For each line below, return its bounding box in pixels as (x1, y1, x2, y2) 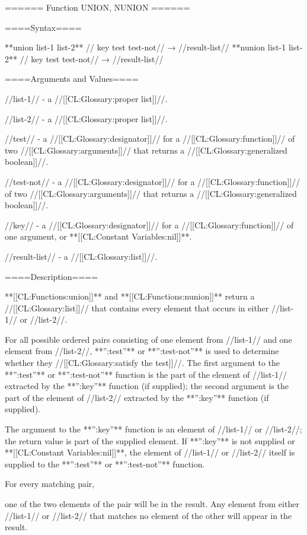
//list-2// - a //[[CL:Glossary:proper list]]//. (5, 112, 168, 125)
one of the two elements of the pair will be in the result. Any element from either (5, 498, 299, 509)
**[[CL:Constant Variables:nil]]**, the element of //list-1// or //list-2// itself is (5, 446, 295, 458)
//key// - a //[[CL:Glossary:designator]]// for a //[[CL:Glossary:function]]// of (5, 218, 294, 231)
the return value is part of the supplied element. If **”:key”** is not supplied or (5, 434, 295, 447)
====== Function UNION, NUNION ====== (5, 1, 190, 13)
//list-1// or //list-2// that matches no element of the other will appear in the (5, 509, 292, 521)
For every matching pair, (5, 477, 95, 490)
